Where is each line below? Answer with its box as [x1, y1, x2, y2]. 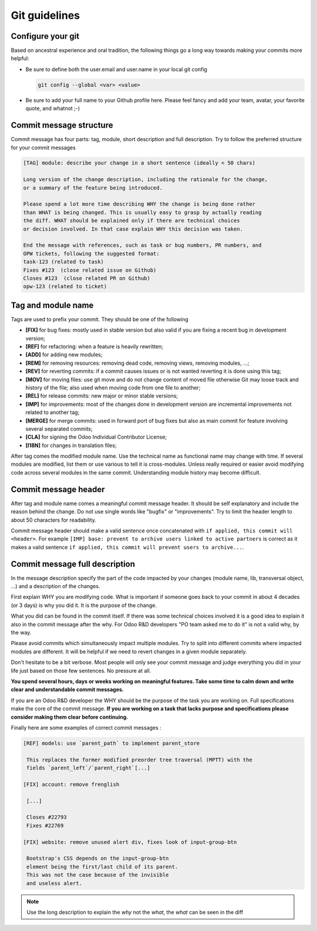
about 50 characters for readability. [11, 516, 97, 523]
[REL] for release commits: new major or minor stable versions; [25, 392, 178, 399]
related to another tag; [25, 409, 80, 416]
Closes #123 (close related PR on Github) [23, 275, 151, 282]
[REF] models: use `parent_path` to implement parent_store [23, 740, 200, 746]
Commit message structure [11, 121, 113, 131]
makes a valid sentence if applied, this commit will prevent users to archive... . [11, 543, 244, 550]
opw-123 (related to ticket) [23, 283, 107, 290]
